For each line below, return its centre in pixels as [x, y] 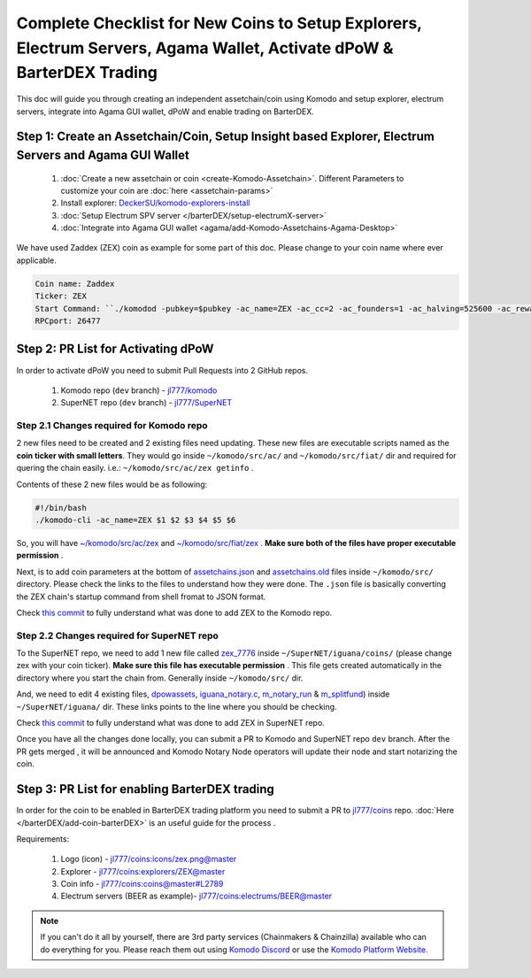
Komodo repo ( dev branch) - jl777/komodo [139, 390]
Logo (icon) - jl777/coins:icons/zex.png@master [149, 859]
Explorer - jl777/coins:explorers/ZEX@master [143, 871]
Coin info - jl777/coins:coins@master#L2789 [142, 884]
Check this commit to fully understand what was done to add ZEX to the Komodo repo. [174, 612]
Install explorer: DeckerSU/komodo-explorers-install [155, 203]
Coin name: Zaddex [75, 284]
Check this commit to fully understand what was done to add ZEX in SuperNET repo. [170, 723]
